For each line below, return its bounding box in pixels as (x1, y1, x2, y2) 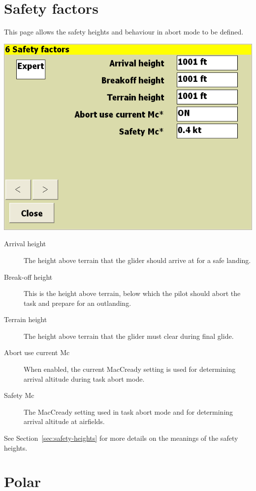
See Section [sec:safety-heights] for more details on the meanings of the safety (4, 433, 238, 443)
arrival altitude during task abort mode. (24, 373, 145, 384)
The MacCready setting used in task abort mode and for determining (24, 406, 233, 417)
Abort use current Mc (4, 347, 70, 358)
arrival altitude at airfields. (24, 416, 105, 426)
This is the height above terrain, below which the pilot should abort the (24, 288, 241, 298)
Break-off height (4, 271, 53, 282)
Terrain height (4, 314, 47, 325)
